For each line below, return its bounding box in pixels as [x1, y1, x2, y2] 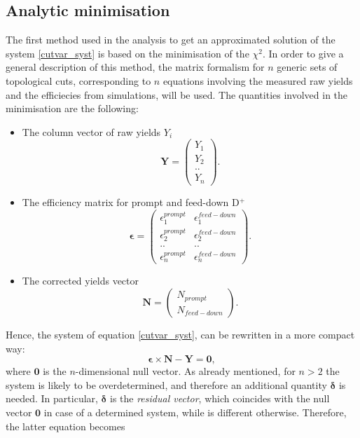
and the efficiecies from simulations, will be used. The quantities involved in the [6, 87, 348, 102]
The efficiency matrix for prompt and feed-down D [22, 194, 240, 209]
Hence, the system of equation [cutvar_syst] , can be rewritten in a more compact [6, 327, 355, 342]
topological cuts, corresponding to [6, 73, 151, 88]
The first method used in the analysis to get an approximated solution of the [6, 32, 335, 47]
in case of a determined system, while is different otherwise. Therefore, [43, 404, 347, 419]
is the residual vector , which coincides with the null [109, 391, 330, 406]
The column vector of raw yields [22, 124, 161, 139]
